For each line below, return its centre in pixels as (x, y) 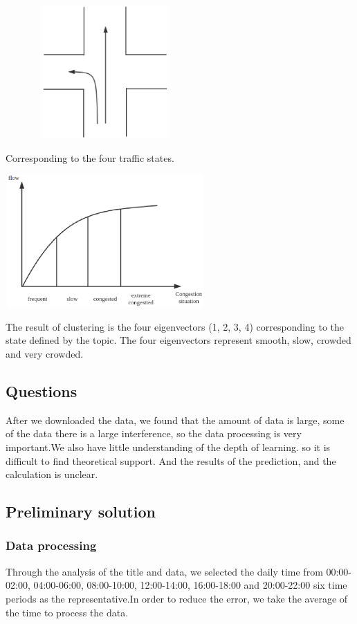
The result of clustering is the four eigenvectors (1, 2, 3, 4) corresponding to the (175, 326)
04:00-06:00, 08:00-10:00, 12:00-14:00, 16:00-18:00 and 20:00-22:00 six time (190, 585)
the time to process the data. (67, 612)
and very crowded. (45, 353)
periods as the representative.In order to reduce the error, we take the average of (177, 598)
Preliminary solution (81, 512)
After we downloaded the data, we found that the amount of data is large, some (175, 420)
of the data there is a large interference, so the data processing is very (154, 433)
